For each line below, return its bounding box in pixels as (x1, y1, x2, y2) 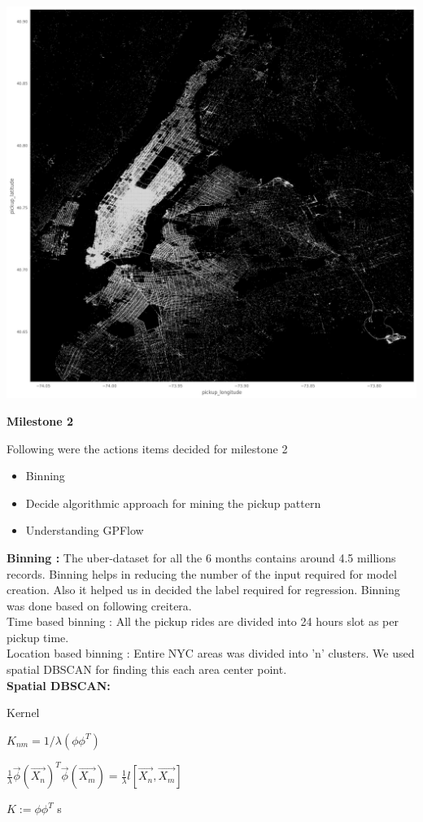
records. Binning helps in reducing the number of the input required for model (7, 565, 397, 582)
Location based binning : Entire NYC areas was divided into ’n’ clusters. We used (7, 645, 415, 662)
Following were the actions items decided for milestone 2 (7, 439, 288, 457)
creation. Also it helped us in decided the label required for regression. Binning (7, 581, 400, 598)
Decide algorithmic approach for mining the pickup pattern (25, 494, 321, 511)
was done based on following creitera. (7, 597, 192, 614)
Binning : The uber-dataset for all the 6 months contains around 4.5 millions (7, 549, 396, 566)
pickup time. (7, 628, 69, 645)
